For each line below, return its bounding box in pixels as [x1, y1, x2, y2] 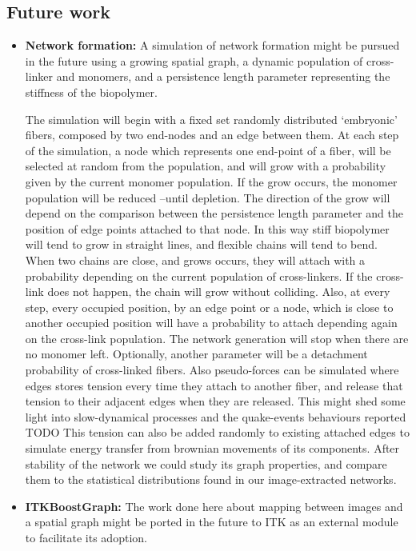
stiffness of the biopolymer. [25, 83, 158, 100]
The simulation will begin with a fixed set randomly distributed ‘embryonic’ [25, 110, 398, 127]
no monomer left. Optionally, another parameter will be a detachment [25, 345, 368, 362]
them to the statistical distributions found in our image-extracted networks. [25, 471, 397, 488]
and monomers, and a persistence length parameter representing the [56, 68, 390, 85]
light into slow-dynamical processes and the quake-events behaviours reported [25, 408, 406, 425]
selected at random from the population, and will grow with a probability [25, 158, 386, 174]
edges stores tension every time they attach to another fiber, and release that [25, 377, 403, 393]
